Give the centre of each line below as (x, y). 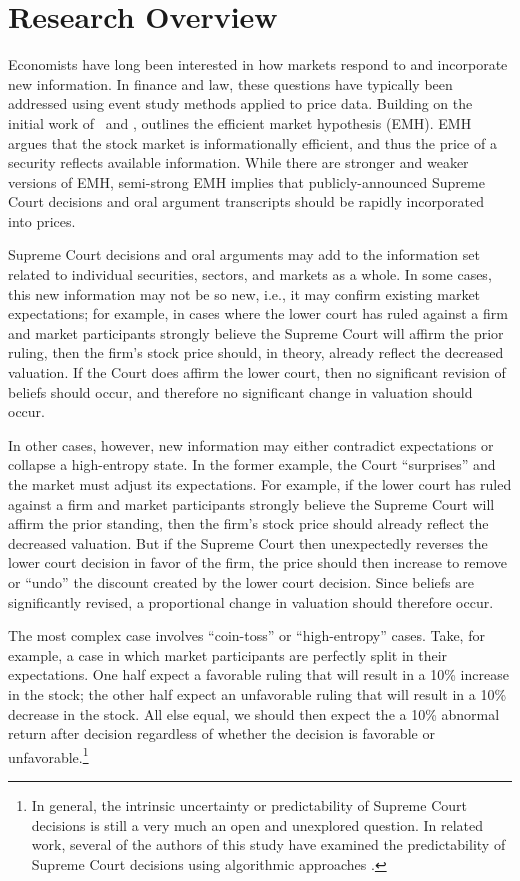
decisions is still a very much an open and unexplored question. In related (257, 824)
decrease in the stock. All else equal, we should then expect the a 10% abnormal (254, 713)
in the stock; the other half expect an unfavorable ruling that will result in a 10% (257, 693)
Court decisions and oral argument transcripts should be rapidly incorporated (246, 201)
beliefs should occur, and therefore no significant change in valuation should (240, 391)
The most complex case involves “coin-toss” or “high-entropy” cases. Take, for (246, 635)
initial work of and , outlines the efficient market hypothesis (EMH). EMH (240, 122)
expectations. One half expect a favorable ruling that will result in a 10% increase (258, 674)
